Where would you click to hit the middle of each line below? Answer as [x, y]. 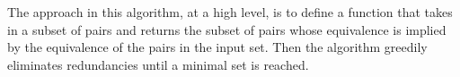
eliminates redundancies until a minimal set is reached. [158, 64]
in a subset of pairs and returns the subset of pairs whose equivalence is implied [227, 29]
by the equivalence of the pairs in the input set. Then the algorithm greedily [217, 47]
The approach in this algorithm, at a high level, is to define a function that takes [230, 12]
